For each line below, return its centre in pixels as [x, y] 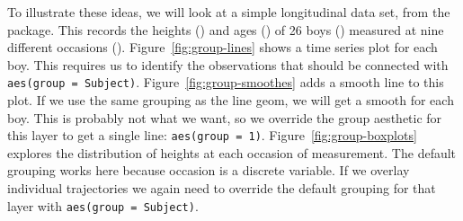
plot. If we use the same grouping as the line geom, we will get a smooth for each [231, 100]
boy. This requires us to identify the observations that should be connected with [228, 64]
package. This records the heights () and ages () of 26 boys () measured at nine [226, 29]
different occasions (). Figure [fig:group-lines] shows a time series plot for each [223, 47]
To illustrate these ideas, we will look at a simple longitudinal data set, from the [229, 12]
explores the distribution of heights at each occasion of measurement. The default [232, 152]
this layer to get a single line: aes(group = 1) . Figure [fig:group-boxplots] [212, 135]
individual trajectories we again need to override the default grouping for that [222, 188]
